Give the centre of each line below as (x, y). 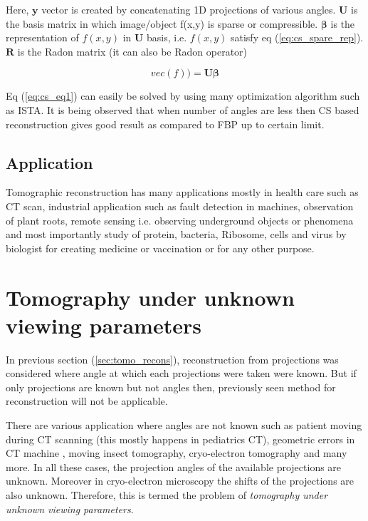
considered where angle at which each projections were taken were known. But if (181, 373)
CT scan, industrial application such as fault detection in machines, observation (180, 206)
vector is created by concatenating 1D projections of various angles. (189, 9)
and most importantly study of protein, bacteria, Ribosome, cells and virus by (176, 234)
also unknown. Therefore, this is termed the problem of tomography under (167, 494)
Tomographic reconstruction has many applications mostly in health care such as (182, 192)
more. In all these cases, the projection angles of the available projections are (174, 466)
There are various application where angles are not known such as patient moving (184, 425)
